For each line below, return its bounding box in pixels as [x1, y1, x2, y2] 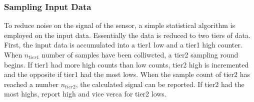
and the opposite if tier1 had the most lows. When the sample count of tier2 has [4, 69, 250, 79]
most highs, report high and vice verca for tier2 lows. [4, 88, 166, 99]
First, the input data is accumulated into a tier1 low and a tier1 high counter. [4, 39, 242, 50]
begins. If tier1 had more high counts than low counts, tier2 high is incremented [4, 59, 249, 69]
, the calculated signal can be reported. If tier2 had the [75, 78, 244, 89]
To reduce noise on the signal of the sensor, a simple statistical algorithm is [4, 20, 235, 30]
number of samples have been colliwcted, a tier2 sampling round [41, 49, 238, 59]
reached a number [4, 78, 58, 89]
